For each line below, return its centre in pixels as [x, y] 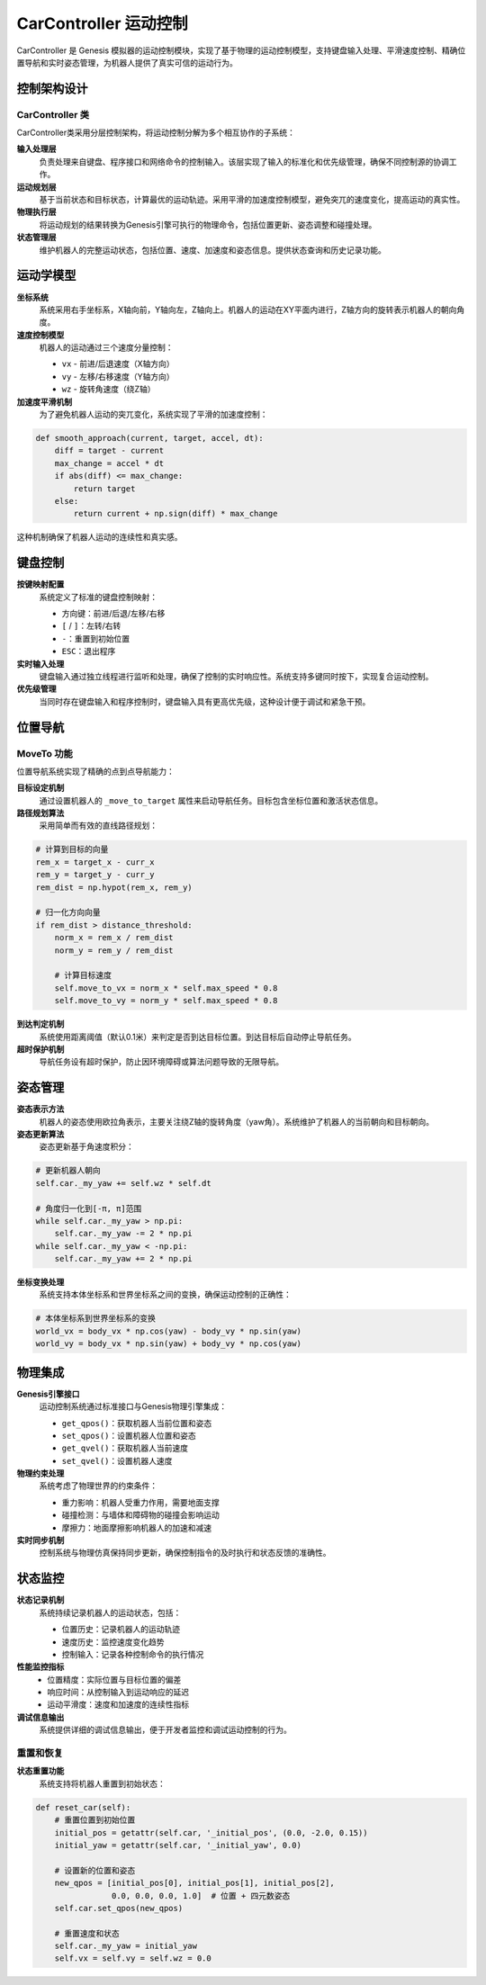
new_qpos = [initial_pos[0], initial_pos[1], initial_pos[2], [194, 1883]
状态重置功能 [40, 1771]
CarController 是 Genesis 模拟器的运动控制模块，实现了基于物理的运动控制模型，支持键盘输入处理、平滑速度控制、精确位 [241, 50]
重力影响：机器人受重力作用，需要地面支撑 [140, 1502]
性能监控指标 [40, 1667]
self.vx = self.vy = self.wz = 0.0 [133, 1958]
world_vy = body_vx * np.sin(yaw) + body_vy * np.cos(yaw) [168, 1344]
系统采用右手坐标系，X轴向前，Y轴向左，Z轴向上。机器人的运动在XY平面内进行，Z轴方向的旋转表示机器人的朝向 [248, 310]
